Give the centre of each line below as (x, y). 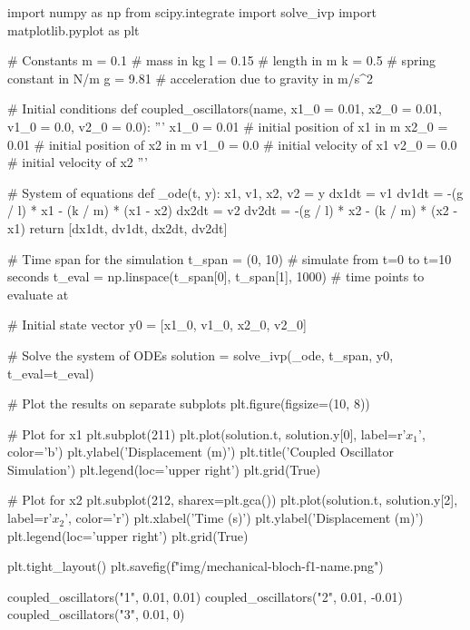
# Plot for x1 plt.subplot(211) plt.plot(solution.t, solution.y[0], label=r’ (207, 433)
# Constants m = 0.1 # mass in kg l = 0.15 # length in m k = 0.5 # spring (222, 60)
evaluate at (38, 294)
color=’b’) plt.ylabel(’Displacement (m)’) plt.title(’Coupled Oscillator (201, 452)
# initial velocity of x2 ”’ (78, 162)
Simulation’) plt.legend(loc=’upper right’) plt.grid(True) (164, 469)
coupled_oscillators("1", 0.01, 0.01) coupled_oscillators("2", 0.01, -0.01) (205, 596)
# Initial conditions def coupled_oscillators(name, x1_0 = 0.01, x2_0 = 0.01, (225, 108)
